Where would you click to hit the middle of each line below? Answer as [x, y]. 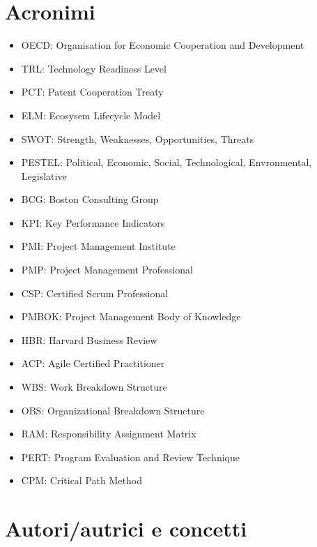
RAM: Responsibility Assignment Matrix [109, 434]
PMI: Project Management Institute [98, 246]
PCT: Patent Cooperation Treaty [92, 92]
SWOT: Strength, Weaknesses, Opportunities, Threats [138, 138]
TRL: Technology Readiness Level [94, 68]
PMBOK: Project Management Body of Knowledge [131, 316]
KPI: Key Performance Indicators [93, 222]
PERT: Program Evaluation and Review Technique [130, 457]
